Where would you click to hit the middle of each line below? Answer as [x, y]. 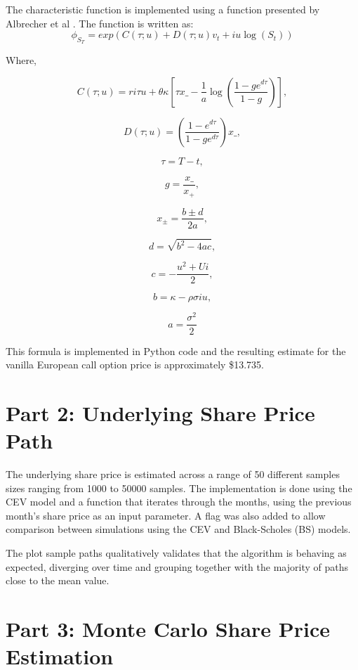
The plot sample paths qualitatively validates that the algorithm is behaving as [176, 552]
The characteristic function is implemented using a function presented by [163, 9]
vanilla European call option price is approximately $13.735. [135, 365]
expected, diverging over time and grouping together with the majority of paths [177, 566]
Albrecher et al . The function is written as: [100, 23]
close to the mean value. [58, 580]
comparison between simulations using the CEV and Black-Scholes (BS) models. [178, 529]
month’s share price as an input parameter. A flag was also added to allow [166, 515]
